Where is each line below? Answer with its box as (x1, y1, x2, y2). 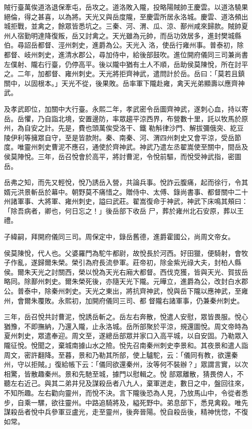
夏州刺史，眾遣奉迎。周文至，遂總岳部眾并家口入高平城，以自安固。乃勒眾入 (4, 330, 248, 341)
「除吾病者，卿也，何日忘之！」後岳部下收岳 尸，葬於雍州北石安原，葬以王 (4, 205, 244, 215)
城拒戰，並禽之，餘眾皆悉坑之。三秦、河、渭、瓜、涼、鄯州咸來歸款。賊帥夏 (4, 21, 248, 31)
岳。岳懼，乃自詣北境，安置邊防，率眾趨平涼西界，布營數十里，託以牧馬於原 (4, 113, 248, 123)
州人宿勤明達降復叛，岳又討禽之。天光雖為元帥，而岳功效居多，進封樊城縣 (4, 30, 241, 40)
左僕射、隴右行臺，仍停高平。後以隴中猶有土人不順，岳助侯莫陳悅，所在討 (4, 59, 241, 69)
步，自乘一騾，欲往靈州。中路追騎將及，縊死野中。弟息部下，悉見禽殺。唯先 (4, 397, 248, 407)
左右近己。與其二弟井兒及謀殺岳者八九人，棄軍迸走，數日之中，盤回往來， (10, 378, 248, 388)
